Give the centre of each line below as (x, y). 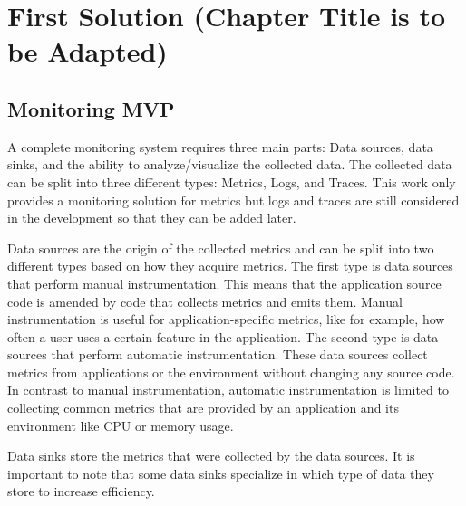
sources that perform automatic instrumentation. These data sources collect (218, 354)
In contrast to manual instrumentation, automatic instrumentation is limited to (228, 390)
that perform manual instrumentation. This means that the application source (224, 283)
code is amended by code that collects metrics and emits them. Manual (205, 301)
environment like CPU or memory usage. (121, 425)
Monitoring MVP (91, 108)
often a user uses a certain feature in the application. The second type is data (223, 336)
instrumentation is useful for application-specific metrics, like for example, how (226, 319)
